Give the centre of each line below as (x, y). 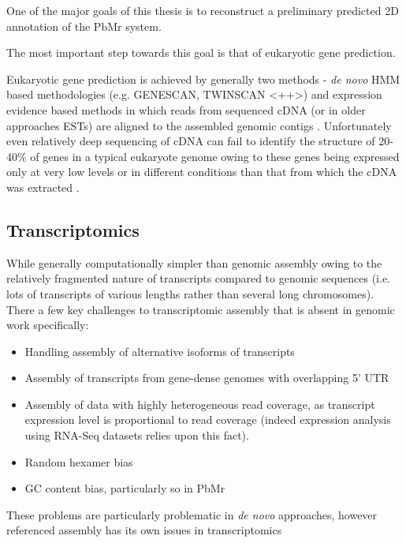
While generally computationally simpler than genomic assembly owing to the (194, 262)
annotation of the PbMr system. (84, 26)
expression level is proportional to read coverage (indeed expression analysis (208, 419)
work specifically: (48, 325)
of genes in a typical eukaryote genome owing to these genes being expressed (215, 156)
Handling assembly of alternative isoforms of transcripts (160, 351)
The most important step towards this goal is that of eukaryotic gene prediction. (201, 52)
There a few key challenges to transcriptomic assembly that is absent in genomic (201, 309)
